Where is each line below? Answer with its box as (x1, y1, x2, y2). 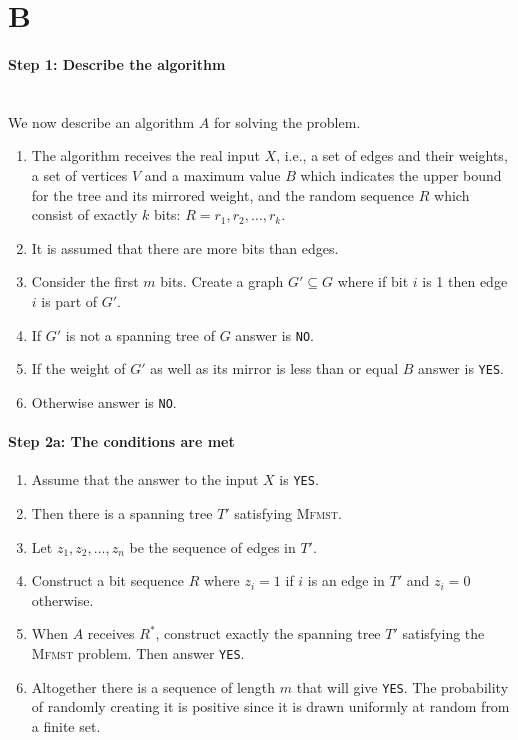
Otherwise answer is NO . (31, 391, 177, 412)
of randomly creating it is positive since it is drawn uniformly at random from (31, 696, 510, 717)
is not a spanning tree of (65, 324, 215, 345)
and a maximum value (144, 164, 281, 185)
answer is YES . (418, 358, 504, 379)
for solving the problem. (213, 111, 361, 132)
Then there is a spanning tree (31, 502, 213, 523)
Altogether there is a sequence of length (31, 676, 276, 697)
